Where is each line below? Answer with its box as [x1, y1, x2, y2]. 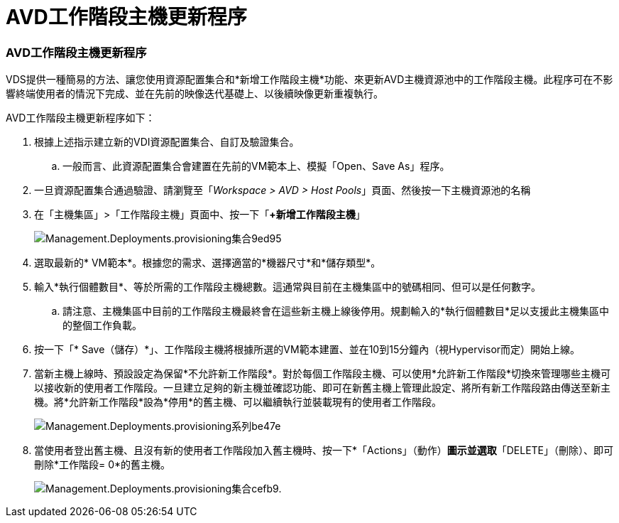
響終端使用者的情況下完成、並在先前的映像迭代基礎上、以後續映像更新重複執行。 [6, 87, 383, 100]
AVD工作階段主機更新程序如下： [6, 112, 155, 124]
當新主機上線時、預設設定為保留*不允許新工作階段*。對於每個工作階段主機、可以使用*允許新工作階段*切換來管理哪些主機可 [34, 367, 611, 380]
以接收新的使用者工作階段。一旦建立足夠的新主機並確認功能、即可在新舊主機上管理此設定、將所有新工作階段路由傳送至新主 [34, 382, 610, 394]
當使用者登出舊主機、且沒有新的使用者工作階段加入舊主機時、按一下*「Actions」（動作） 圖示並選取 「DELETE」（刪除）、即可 [34, 444, 614, 457]
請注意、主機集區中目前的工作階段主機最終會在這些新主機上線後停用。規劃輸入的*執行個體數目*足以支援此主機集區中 [62, 305, 610, 318]
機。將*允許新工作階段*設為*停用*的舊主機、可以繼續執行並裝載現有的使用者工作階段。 [34, 396, 442, 409]
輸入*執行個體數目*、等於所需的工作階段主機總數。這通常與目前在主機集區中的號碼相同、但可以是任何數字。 [34, 281, 542, 293]
